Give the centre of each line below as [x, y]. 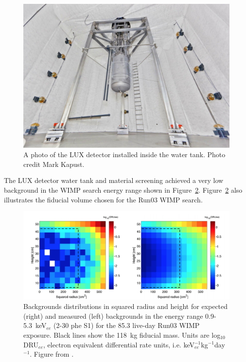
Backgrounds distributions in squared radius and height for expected [126, 306]
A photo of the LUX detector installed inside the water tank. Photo [124, 154]
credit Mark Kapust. [54, 164]
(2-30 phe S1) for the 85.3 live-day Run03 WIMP [127, 325]
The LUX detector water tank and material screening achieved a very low [114, 180]
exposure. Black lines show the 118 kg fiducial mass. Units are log [122, 335]
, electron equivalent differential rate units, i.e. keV [119, 344]
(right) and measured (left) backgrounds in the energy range [113, 316]
